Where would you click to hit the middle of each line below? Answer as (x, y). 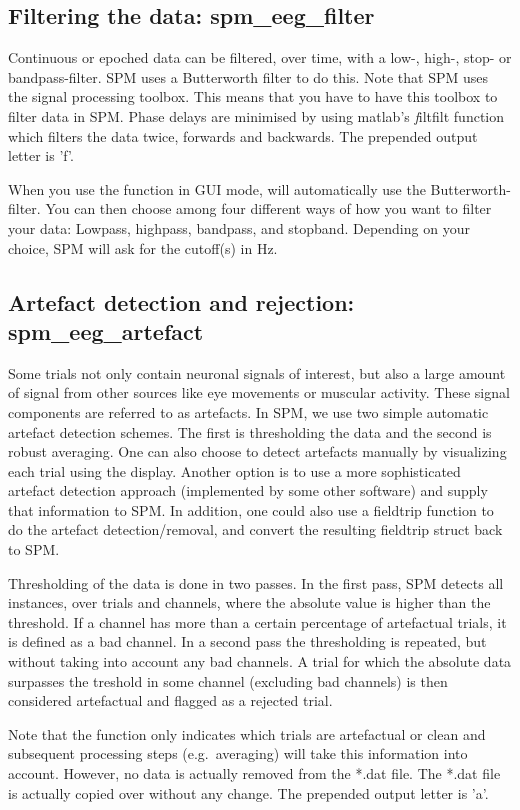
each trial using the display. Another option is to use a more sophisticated (234, 470)
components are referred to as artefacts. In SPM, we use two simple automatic (248, 411)
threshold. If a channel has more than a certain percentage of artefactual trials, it (257, 621)
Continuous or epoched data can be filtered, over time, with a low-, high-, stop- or (260, 57)
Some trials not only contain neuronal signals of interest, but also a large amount (257, 372)
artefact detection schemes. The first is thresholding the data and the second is (250, 431)
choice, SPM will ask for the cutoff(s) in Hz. (143, 247)
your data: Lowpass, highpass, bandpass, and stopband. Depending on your (239, 227)
